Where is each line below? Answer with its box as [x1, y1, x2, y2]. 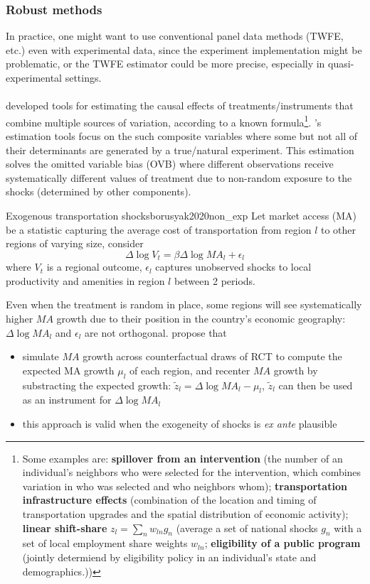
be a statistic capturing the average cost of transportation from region [6, 222, 312, 237]
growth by [273, 362, 318, 377]
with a [334, 520, 362, 535]
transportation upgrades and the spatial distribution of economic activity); [22, 506, 349, 521]
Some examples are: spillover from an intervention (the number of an [22, 450, 343, 465]
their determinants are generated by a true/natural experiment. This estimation [6, 142, 354, 157]
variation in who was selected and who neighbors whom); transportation [22, 478, 347, 493]
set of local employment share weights [22, 536, 188, 551]
